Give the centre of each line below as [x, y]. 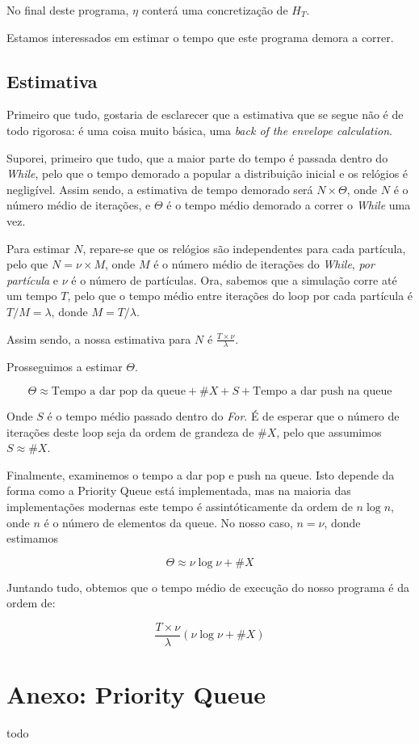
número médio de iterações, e [79, 205]
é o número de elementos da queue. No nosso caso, [168, 522]
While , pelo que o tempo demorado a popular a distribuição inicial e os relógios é [207, 173]
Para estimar [38, 248]
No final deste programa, [68, 10]
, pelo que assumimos [329, 431]
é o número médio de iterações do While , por [264, 264]
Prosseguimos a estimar [65, 367]
